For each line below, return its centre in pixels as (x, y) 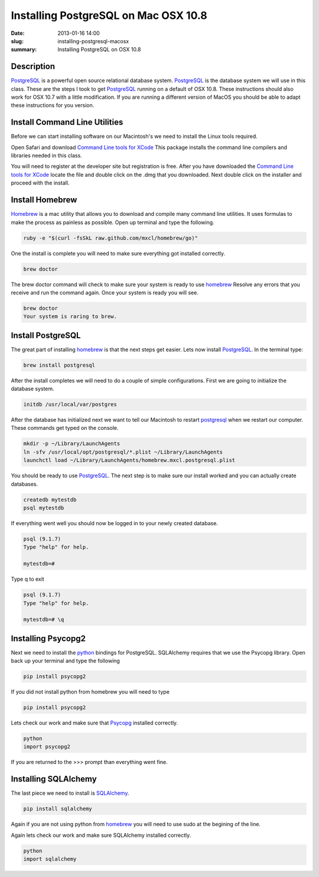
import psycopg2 (47, 747)
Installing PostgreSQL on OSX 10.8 (99, 50)
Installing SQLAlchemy (54, 779)
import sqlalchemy (50, 859)
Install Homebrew (44, 200)
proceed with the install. (40, 183)
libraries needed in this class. (46, 156)
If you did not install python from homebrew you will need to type (90, 692)
